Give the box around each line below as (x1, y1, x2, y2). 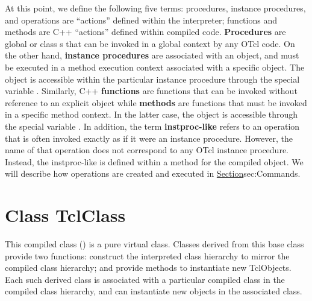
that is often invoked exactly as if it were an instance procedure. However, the (5, 131, 293, 144)
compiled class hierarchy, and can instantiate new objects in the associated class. (5, 285, 302, 297)
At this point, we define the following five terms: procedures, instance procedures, (5, 2, 306, 14)
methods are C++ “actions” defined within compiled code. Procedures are (5, 25, 286, 38)
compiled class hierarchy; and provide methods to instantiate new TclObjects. (5, 261, 292, 274)
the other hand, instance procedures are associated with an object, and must (5, 49, 299, 62)
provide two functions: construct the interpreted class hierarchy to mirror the (5, 249, 290, 262)
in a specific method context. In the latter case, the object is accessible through (5, 108, 298, 121)
